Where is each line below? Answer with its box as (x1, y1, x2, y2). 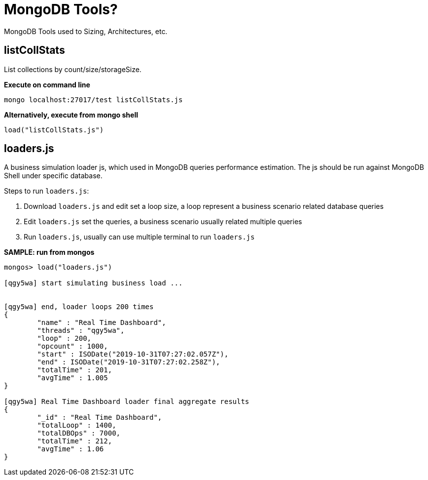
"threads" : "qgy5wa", (37, 326, 125, 335)
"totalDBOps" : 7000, (37, 429, 121, 438)
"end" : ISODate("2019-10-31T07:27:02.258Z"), (37, 358, 220, 366)
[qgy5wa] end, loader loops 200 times (4, 303, 154, 311)
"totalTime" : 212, (37, 437, 112, 445)
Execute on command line (4, 80, 90, 89)
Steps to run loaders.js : (4, 187, 89, 196)
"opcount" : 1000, (37, 342, 108, 351)
